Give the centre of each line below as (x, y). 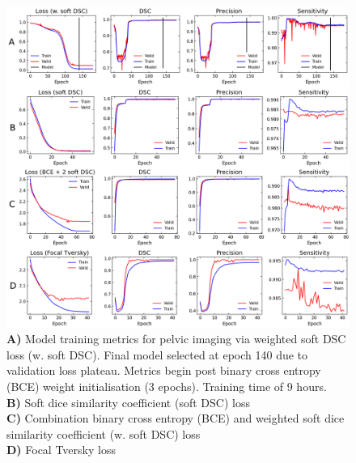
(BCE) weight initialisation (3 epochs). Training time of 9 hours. (167, 387)
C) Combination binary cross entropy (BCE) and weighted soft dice (176, 418)
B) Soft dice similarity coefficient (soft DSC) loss (128, 402)
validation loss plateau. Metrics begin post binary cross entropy (164, 370)
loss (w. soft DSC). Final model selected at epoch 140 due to (157, 354)
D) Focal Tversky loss (61, 450)
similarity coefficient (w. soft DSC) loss (104, 433)
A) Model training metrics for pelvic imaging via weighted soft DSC (176, 339)
